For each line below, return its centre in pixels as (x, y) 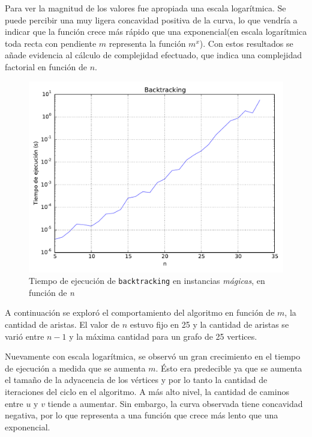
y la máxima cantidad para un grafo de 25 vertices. (163, 336)
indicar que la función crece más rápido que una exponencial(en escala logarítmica (156, 32)
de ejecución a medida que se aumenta (75, 368)
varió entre (25, 336)
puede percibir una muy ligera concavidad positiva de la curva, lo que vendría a (151, 20)
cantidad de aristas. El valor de (62, 324)
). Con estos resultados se (246, 43)
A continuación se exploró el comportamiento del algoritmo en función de (140, 312)
